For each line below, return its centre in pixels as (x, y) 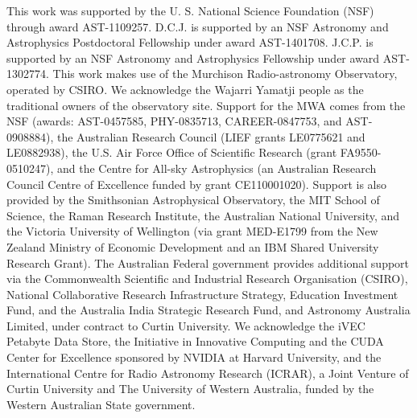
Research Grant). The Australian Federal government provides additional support (208, 262)
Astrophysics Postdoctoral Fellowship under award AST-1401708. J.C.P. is (190, 42)
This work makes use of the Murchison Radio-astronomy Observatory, (225, 74)
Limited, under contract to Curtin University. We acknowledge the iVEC (186, 325)
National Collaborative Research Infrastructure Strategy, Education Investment (202, 294)
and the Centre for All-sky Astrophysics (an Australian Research (217, 168)
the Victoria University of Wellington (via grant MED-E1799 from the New (192, 231)
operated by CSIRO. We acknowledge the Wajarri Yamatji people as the (185, 89)
